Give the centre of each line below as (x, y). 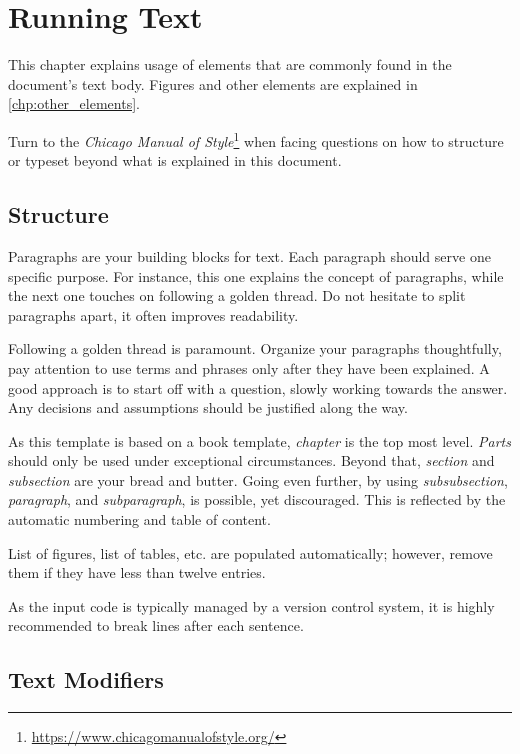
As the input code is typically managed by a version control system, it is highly (251, 605)
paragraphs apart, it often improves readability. (153, 314)
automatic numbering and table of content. (139, 519)
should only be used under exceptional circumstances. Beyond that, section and (251, 460)
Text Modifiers (86, 679)
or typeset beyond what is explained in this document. (175, 160)
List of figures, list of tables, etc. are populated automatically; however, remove (250, 552)
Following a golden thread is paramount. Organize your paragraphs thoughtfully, (255, 348)
